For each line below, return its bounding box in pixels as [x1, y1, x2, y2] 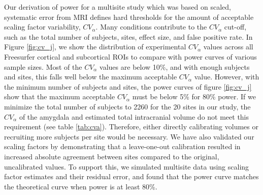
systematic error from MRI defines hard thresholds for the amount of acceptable [4, 11, 254, 22]
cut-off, [224, 21, 247, 32]
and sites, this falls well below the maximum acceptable [4, 71, 177, 82]
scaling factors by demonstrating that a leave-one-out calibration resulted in [4, 141, 241, 152]
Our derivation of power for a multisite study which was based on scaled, [4, 2, 231, 12]
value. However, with [194, 71, 259, 82]
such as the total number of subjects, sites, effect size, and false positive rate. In [4, 31, 253, 42]
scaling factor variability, [4, 21, 81, 32]
